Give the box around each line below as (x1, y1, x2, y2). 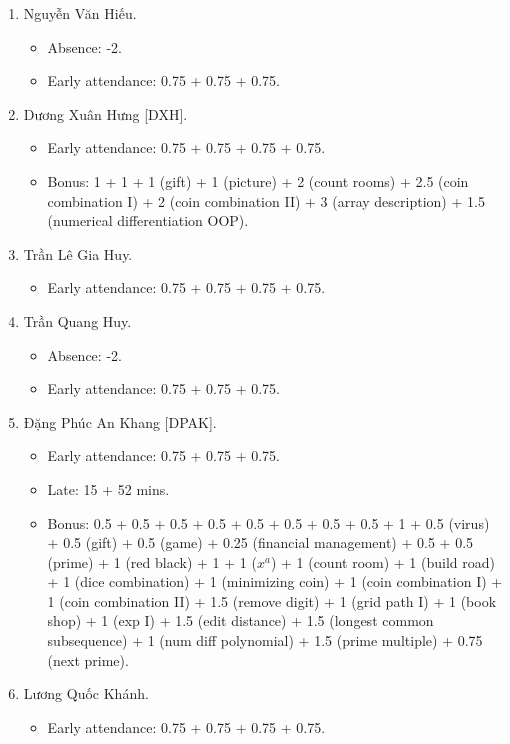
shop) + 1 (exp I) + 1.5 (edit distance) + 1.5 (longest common (47, 610, 434, 631)
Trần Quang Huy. (23, 310, 132, 331)
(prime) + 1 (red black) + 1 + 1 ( (47, 551, 257, 572)
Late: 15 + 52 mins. (47, 478, 170, 499)
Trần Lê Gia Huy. (23, 243, 133, 264)
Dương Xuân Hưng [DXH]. (23, 103, 188, 124)
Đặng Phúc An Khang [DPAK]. (23, 411, 217, 432)
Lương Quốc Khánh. (23, 683, 149, 704)
